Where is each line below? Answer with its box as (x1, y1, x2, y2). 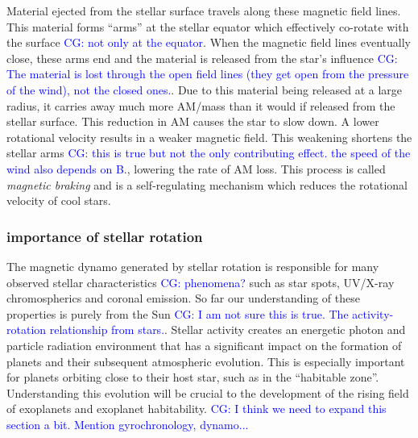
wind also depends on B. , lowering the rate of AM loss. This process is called (6, 160, 386, 177)
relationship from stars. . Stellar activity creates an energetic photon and (49, 321, 406, 338)
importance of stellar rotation (6, 226, 203, 246)
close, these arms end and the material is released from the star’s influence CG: (6, 49, 398, 66)
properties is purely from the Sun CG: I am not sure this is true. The (6, 305, 349, 322)
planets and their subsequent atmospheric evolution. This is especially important (6, 352, 405, 369)
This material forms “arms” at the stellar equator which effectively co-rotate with (6, 18, 409, 35)
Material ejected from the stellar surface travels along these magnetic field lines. (6, 2, 401, 19)
